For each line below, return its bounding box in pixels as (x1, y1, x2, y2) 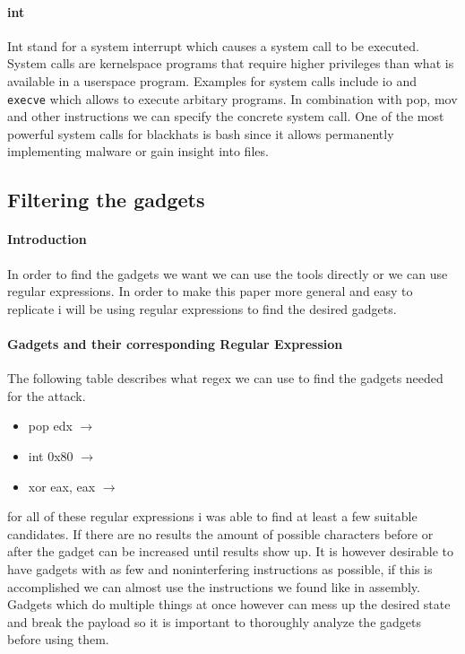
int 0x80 (28, 446, 73, 465)
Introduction (7, 230, 87, 249)
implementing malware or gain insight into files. (7, 142, 269, 161)
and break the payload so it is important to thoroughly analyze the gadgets (7, 612, 421, 631)
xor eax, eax (28, 476, 96, 495)
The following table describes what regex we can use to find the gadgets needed (7, 369, 443, 388)
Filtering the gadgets (7, 186, 205, 214)
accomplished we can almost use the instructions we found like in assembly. (7, 577, 420, 596)
